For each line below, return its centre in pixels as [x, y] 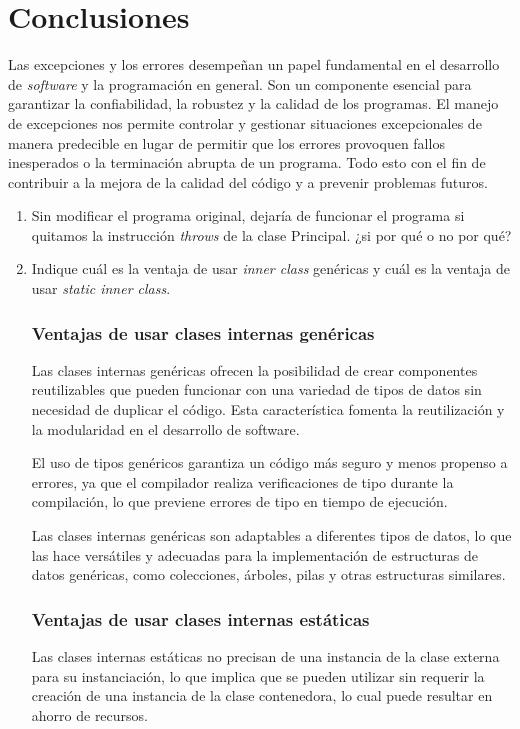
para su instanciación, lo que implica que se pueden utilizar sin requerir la [258, 675]
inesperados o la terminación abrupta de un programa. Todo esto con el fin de [247, 162]
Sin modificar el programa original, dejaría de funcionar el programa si [248, 215]
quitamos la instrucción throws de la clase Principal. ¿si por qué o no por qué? [271, 234]
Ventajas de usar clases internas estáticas [200, 618]
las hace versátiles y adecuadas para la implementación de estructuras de [255, 554]
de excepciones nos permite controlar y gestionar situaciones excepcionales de [245, 122]
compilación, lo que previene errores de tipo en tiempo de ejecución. [239, 501]
